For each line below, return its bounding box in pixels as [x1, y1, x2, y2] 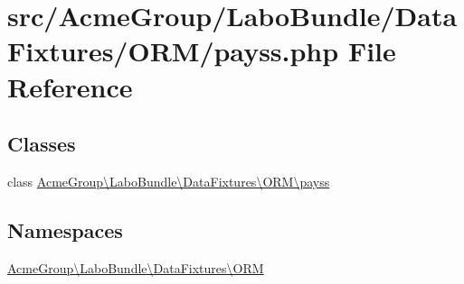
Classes [7, 130, 76, 158]
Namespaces [7, 215, 123, 243]
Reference [7, 68, 133, 105]
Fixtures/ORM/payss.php [7, 32, 339, 69]
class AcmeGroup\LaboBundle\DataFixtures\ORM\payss [7, 171, 330, 190]
